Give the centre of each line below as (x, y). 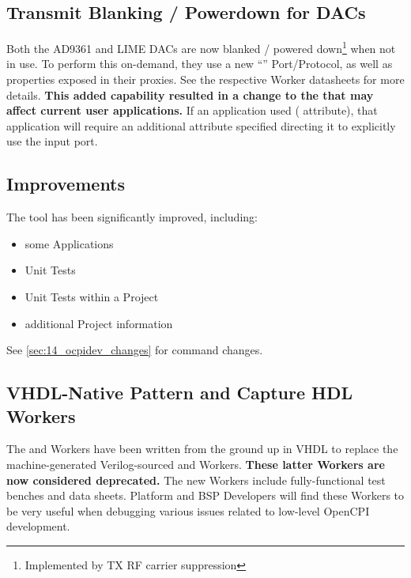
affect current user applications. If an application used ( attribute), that (192, 110)
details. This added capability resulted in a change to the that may (190, 94)
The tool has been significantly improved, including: (132, 217)
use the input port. (52, 141)
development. (38, 526)
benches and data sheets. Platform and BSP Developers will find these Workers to (205, 495)
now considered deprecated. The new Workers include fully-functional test (196, 480)
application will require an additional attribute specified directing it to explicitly (201, 125)
